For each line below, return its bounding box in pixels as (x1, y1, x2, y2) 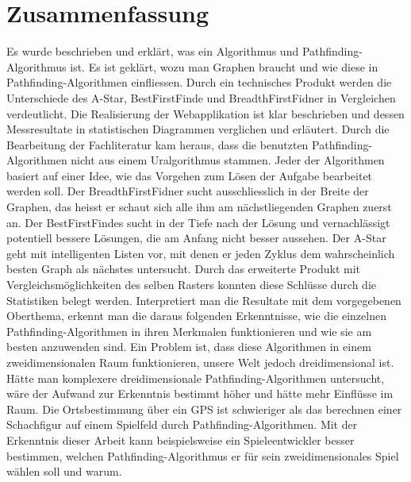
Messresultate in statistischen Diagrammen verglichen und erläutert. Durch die (6, 121, 390, 137)
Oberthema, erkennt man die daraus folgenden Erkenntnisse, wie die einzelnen (6, 307, 386, 324)
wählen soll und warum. (6, 463, 122, 480)
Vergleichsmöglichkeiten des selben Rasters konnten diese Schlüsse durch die (6, 276, 376, 293)
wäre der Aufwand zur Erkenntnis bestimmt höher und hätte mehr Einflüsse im (6, 385, 394, 402)
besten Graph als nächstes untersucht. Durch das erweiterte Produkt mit (6, 260, 361, 277)
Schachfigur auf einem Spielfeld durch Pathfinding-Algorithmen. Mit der (6, 416, 358, 433)
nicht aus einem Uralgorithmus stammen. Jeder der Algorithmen (71, 152, 385, 168)
